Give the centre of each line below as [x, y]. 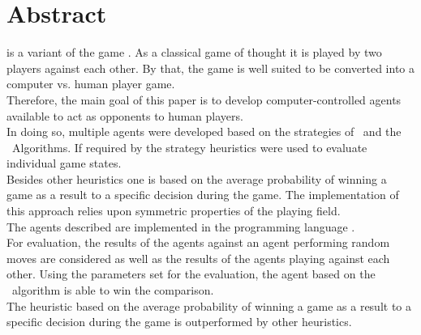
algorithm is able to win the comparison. [113, 290]
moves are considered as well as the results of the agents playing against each [198, 258]
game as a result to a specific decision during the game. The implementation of [203, 195]
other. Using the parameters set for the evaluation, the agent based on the [191, 274]
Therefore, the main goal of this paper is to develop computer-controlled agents [204, 99]
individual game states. [64, 163]
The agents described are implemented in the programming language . [181, 226]
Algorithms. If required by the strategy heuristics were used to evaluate [189, 147]
